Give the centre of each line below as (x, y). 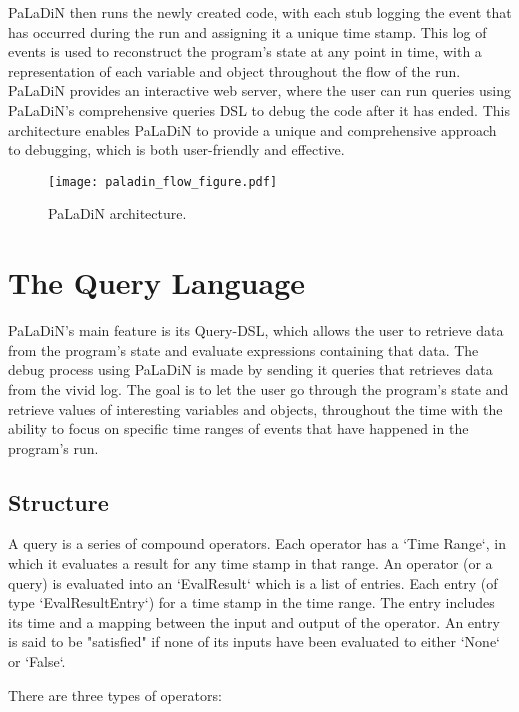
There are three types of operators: (115, 694)
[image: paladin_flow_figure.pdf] (163, 181)
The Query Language (157, 282)
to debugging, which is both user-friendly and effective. (176, 149)
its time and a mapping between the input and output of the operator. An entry (254, 621)
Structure (58, 501)
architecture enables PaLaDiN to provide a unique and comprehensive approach (252, 129)
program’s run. (53, 447)
